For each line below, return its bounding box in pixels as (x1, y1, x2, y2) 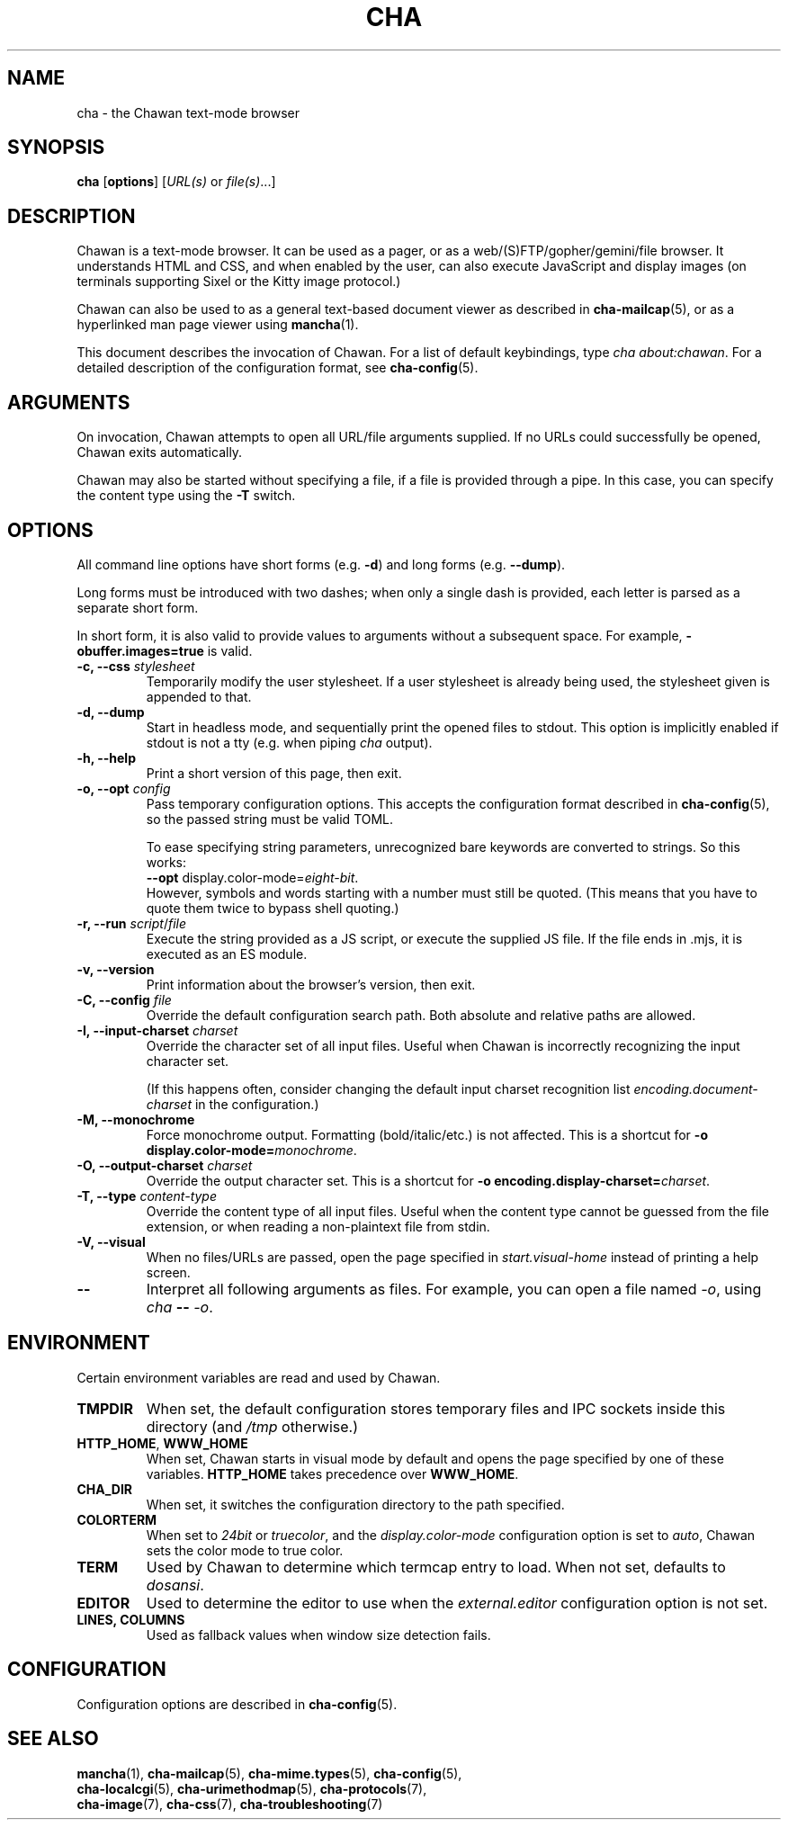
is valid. (207, 642, 253, 658)
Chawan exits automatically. (76, 444, 243, 461)
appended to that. (146, 688, 252, 704)
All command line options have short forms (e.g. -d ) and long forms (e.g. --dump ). (76, 556, 566, 572)
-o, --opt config (76, 780, 171, 796)
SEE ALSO (7, 1727, 99, 1751)
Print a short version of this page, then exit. (146, 765, 402, 781)
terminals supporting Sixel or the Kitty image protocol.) (76, 273, 401, 290)
